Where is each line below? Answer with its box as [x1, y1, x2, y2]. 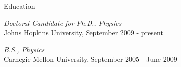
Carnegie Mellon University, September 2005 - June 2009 [4, 54, 177, 64]
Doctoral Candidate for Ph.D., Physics [4, 17, 122, 28]
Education [4, 1, 35, 11]
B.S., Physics [4, 44, 45, 54]
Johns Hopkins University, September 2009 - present [4, 27, 163, 38]
